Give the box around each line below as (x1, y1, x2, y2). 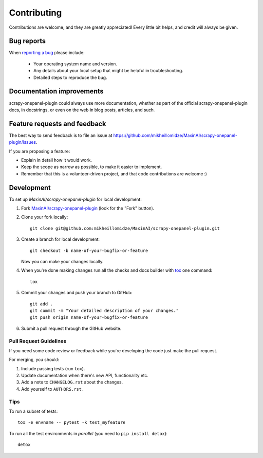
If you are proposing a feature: (9, 148, 70, 154)
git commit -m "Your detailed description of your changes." (30, 307, 179, 313)
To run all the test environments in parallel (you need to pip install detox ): (9, 430, 168, 436)
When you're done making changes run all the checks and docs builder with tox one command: (21, 267, 213, 273)
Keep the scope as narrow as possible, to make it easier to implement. (21, 164, 162, 170)
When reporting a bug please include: (9, 50, 85, 56)
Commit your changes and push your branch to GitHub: (21, 290, 132, 296)
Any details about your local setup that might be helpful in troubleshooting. (33, 68, 184, 74)
